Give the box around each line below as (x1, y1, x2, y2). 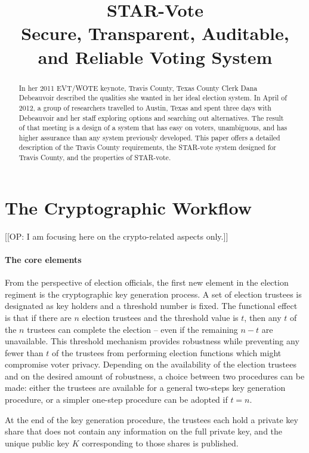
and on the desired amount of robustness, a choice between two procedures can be (5, 369, 305, 382)
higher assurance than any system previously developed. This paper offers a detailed (18, 132, 280, 142)
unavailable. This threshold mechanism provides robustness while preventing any (5, 335, 299, 347)
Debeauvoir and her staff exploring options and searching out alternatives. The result (18, 112, 284, 123)
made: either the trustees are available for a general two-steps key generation (5, 381, 286, 394)
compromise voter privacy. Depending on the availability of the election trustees (5, 358, 297, 371)
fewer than (5, 346, 44, 359)
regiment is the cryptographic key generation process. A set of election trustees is (5, 287, 302, 300)
